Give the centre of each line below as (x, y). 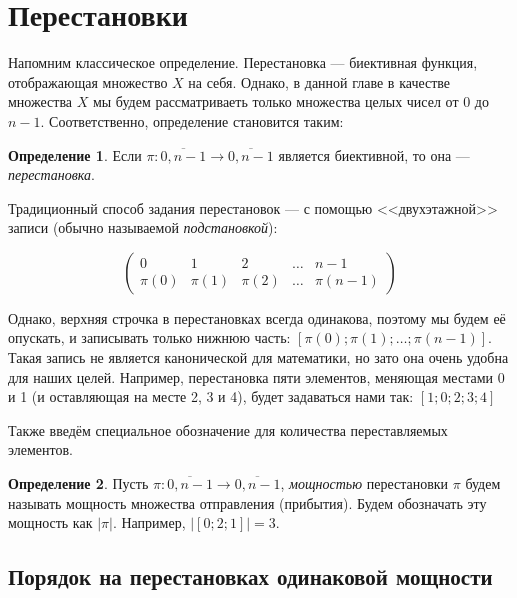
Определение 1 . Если (75, 154)
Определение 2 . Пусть (78, 483)
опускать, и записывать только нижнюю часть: (149, 337)
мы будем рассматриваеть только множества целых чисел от (275, 101)
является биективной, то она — (374, 154)
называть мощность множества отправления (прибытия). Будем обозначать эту (247, 502)
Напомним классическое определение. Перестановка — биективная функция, (243, 62)
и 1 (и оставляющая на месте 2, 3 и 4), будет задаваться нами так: (211, 396)
